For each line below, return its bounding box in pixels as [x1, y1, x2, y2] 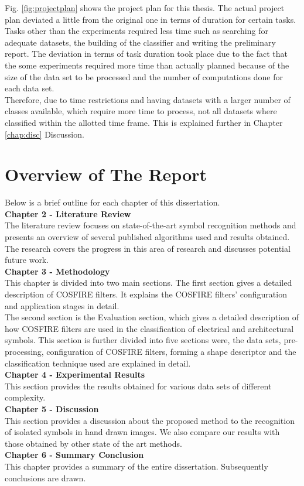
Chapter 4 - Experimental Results [5, 368, 145, 381]
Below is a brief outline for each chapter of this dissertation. [5, 196, 220, 208]
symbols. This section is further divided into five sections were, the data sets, [5, 334, 281, 346]
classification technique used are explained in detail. [5, 357, 191, 369]
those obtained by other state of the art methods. [5, 437, 182, 449]
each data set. [5, 82, 54, 94]
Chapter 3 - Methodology [5, 265, 110, 277]
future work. [5, 254, 49, 266]
